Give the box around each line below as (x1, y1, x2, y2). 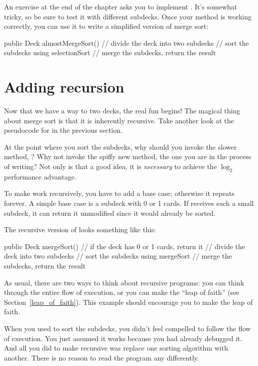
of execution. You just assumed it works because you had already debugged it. (4, 333, 243, 343)
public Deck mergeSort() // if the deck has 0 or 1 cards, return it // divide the (4, 241, 245, 251)
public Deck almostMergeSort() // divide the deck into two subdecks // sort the (4, 37, 249, 48)
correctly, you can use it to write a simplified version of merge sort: (4, 21, 208, 31)
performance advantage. (4, 171, 77, 182)
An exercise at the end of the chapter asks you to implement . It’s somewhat (4, 1, 237, 11)
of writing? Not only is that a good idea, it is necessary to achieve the (4, 161, 217, 172)
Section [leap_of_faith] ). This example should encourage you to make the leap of (4, 296, 253, 307)
